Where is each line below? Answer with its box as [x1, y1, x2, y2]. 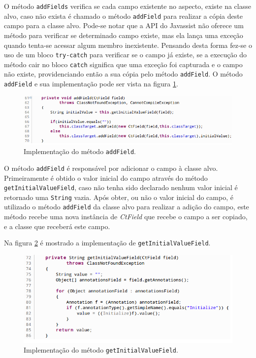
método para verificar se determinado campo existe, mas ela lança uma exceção [4, 30, 243, 40]
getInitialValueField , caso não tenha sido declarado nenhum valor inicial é [4, 182, 238, 193]
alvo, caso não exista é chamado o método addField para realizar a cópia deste [4, 10, 243, 21]
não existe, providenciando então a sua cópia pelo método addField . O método [4, 69, 243, 79]
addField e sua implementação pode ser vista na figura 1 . [4, 79, 178, 89]
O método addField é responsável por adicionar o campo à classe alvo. [4, 162, 218, 173]
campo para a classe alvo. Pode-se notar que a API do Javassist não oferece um [4, 20, 244, 31]
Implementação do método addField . [24, 146, 136, 157]
